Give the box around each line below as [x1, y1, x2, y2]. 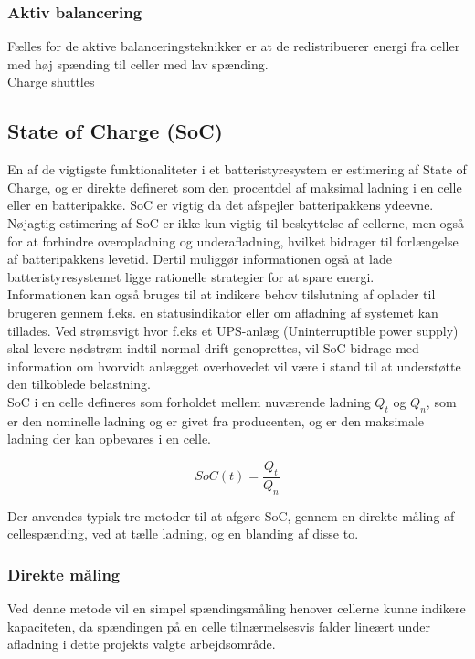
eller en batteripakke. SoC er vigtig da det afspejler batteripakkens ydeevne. [7, 195, 434, 214]
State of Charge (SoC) [7, 117, 223, 145]
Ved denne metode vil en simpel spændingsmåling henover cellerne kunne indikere [7, 598, 466, 617]
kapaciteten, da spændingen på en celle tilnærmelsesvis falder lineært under [7, 616, 430, 635]
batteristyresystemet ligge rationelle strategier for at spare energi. [7, 267, 375, 286]
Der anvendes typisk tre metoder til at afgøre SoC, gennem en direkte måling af [7, 506, 455, 525]
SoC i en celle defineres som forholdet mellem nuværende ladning [7, 392, 371, 411]
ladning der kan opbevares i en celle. [7, 429, 211, 448]
